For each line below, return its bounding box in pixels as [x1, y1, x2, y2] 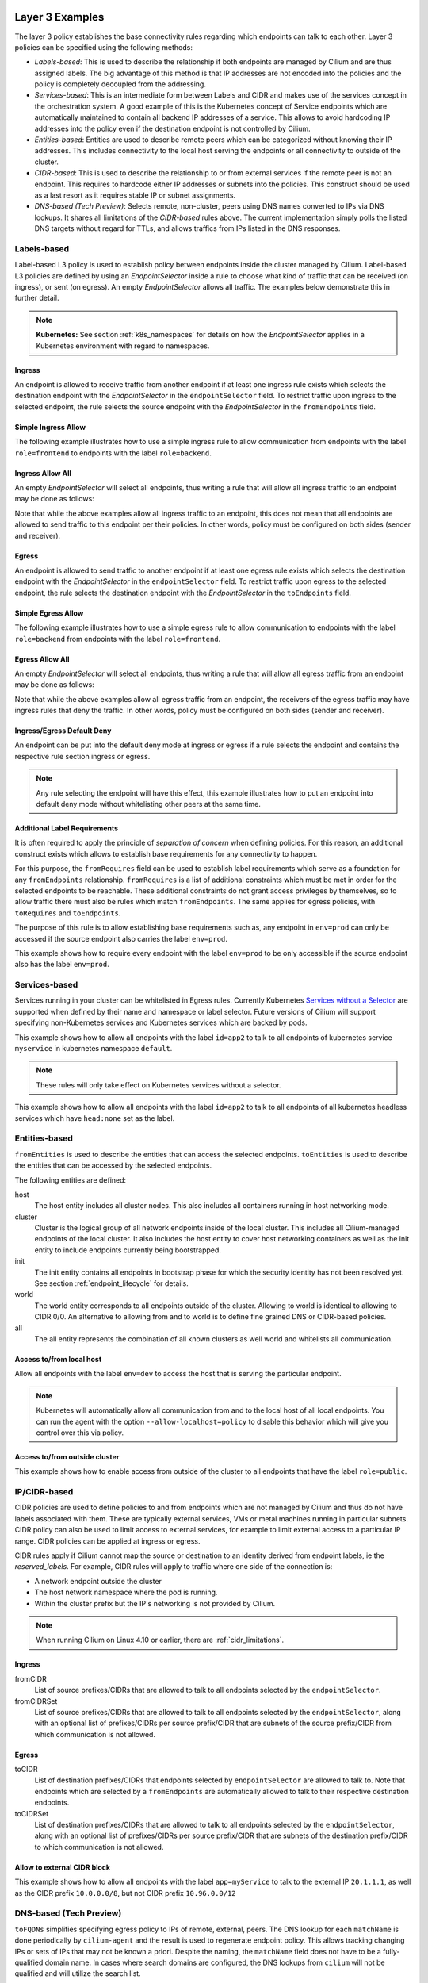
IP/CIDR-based [14, 1486, 74, 1498]
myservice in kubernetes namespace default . [14, 1044, 173, 1053]
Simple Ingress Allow [14, 422, 86, 432]
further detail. [14, 293, 59, 303]
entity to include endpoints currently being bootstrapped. [34, 1245, 222, 1255]
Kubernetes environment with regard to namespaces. [36, 341, 210, 351]
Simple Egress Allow [14, 608, 84, 618]
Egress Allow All [14, 654, 70, 664]
